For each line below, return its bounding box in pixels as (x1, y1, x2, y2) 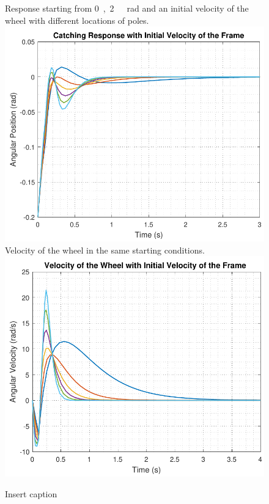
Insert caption (5, 487, 57, 500)
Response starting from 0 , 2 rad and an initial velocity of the (5, 2, 249, 14)
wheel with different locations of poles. (5, 13, 149, 26)
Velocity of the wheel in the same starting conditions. (5, 243, 205, 256)
